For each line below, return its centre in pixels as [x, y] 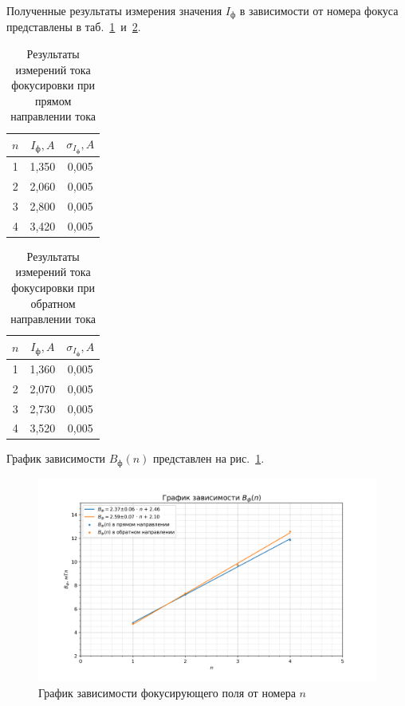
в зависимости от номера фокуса [319, 10]
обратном [53, 303]
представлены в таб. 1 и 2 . [74, 27]
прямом [53, 100]
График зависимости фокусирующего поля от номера [167, 692]
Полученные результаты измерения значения [114, 10]
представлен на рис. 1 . [209, 458]
